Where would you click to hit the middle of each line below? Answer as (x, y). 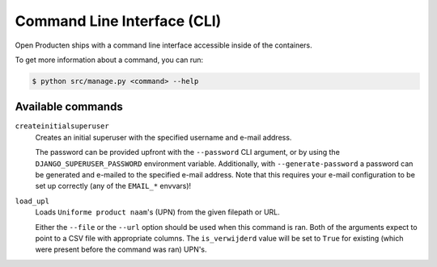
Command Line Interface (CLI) (118, 21)
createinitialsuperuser (62, 126)
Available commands (69, 107)
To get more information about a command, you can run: (109, 60)
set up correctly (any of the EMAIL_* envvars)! (113, 186)
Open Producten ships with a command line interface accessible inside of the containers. (164, 45)
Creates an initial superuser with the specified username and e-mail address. (163, 137)
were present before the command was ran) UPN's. (121, 249)
